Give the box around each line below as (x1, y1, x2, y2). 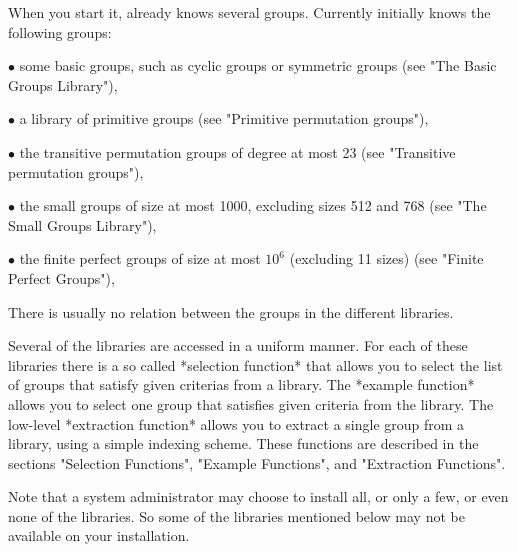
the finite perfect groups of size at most (19, 248, 261, 269)
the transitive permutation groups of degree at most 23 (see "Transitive (19, 141, 456, 162)
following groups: (8, 21, 112, 42)
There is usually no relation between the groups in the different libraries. (8, 301, 454, 322)
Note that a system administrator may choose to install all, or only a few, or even (8, 486, 509, 507)
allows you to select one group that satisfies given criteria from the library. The (8, 393, 494, 414)
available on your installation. (8, 525, 190, 546)
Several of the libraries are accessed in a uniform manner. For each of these (8, 335, 468, 356)
